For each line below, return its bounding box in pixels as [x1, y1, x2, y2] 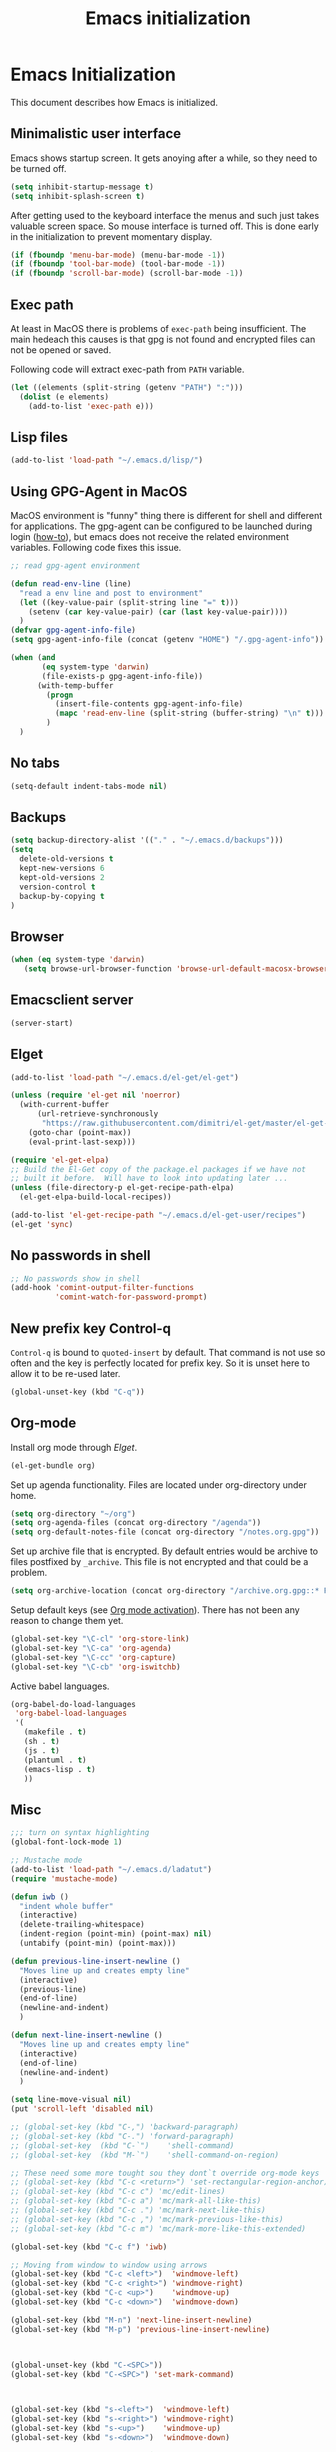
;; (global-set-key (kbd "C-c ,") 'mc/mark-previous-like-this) [10, 2214, 284, 2224]
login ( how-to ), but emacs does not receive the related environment [10, 531, 290, 543]
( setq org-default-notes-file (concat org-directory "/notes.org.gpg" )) [10, 1527, 320, 1537]
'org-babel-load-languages [14, 1708, 128, 1719]
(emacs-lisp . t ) [23, 1764, 97, 1774]
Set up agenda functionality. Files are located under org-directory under [10, 1478, 308, 1491]
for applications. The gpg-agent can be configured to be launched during [10, 520, 313, 532]
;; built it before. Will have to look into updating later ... [10, 1173, 288, 1184]
